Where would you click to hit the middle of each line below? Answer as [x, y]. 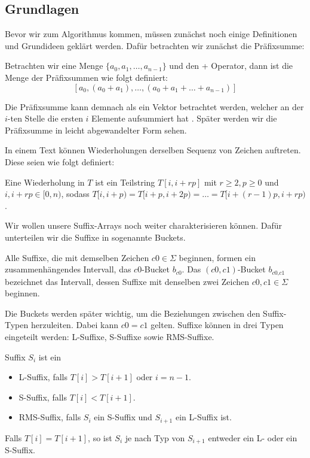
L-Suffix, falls [43, 377]
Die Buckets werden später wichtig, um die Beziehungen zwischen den [133, 313]
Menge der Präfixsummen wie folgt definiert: [87, 77]
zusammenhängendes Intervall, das [68, 269]
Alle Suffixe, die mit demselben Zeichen [77, 257]
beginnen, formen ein [217, 257]
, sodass [75, 194]
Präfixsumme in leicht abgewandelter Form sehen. [96, 130]
